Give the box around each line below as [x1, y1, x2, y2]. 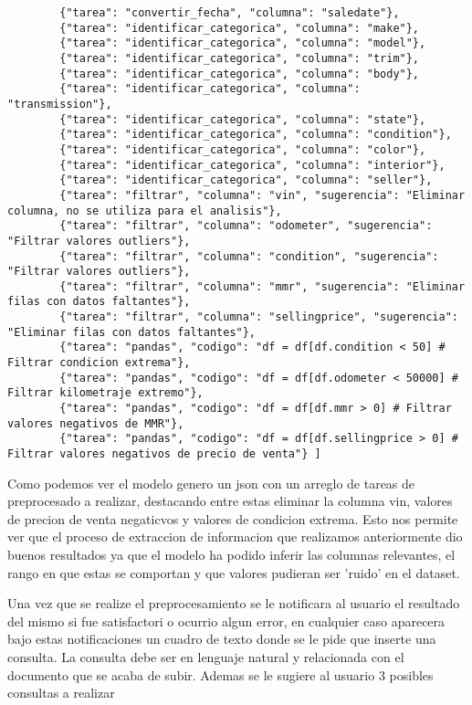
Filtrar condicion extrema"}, [7, 356, 191, 370]
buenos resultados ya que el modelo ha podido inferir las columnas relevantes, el [7, 545, 456, 564]
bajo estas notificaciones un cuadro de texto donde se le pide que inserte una [7, 629, 436, 648]
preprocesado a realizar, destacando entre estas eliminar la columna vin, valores [7, 491, 453, 510]
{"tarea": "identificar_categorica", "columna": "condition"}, [59, 128, 452, 142]
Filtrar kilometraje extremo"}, [7, 386, 204, 400]
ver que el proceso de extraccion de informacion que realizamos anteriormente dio [7, 527, 463, 546]
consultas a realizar [7, 683, 115, 702]
